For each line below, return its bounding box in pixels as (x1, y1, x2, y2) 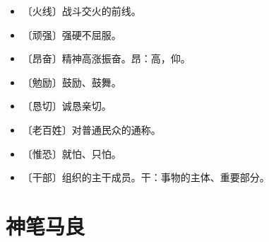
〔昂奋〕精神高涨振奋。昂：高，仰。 (22, 51, 191, 66)
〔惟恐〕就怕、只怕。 (22, 146, 121, 161)
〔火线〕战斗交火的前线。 (22, 4, 141, 18)
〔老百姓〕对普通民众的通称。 (22, 122, 161, 137)
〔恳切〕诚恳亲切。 (22, 98, 112, 113)
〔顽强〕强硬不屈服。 (22, 27, 121, 42)
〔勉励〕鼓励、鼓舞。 (22, 74, 121, 89)
